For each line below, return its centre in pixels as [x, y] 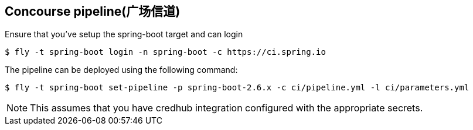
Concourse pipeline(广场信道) [93, 11]
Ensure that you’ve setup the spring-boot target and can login [124, 34]
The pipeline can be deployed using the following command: [121, 70]
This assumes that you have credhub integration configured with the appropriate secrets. [227, 108]
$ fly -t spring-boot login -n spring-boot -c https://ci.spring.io [165, 52]
